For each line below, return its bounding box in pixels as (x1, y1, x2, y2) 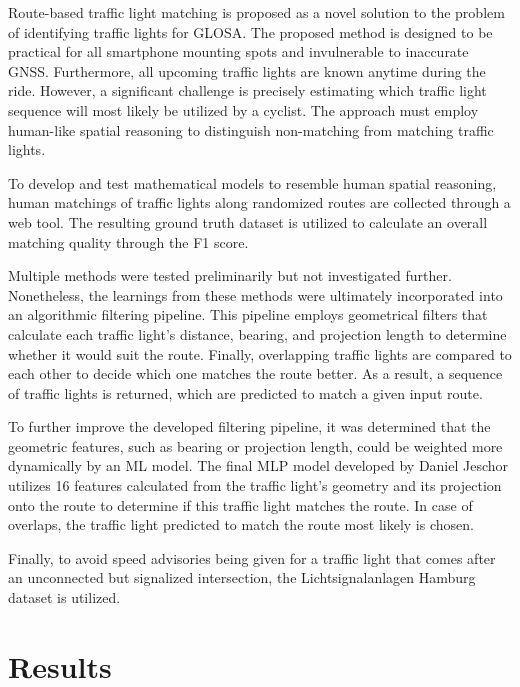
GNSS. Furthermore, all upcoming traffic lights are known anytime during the (8, 60, 486, 81)
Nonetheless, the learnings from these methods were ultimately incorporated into (8, 284, 503, 305)
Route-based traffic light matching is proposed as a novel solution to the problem (8, 2, 505, 22)
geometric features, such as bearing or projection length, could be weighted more (8, 435, 503, 456)
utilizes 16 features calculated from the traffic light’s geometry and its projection (8, 475, 502, 496)
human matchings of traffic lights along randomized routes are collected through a (8, 192, 511, 213)
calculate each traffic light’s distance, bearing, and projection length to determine (8, 323, 507, 344)
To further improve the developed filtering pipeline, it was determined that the (8, 416, 491, 437)
